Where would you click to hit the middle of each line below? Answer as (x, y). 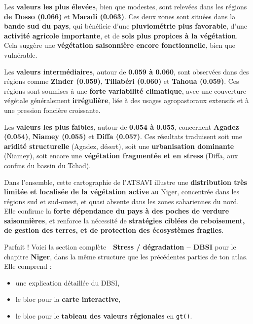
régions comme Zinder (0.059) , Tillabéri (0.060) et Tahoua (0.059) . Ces (122, 81)
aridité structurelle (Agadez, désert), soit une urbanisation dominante (119, 146)
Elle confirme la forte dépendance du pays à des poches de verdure (117, 211)
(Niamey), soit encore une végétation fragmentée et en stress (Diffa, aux (121, 156)
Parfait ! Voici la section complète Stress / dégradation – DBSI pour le (120, 247)
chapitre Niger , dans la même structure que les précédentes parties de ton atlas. (126, 256)
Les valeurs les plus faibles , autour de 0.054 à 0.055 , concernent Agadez (122, 126)
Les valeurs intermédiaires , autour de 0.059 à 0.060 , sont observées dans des (126, 71)
